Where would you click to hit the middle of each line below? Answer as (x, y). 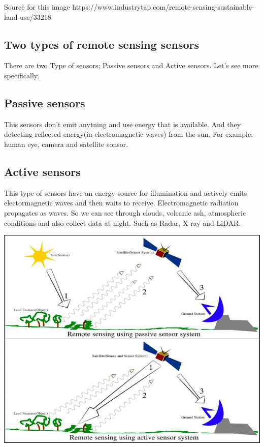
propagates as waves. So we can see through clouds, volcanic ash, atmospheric (125, 212)
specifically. (22, 75)
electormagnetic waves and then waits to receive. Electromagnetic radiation (121, 203)
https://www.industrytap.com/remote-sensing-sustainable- (163, 7)
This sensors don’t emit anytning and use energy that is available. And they (123, 124)
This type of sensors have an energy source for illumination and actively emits (126, 192)
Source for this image (37, 7)
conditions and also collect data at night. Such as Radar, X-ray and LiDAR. (123, 222)
